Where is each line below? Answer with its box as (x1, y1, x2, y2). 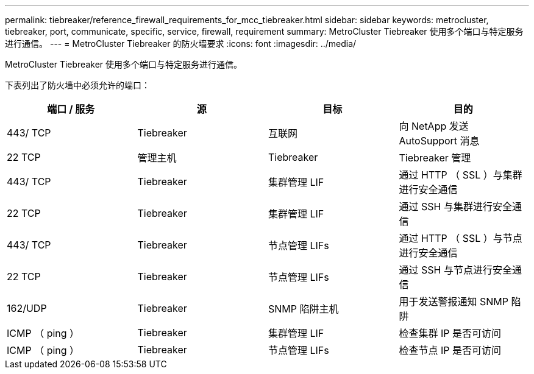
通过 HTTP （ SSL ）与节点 (399, 232, 522, 244)
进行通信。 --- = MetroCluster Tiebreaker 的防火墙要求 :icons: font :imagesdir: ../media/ (5, 38, 357, 49)
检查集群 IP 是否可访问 (399, 327, 502, 339)
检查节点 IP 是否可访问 (399, 344, 502, 356)
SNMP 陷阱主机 (268, 303, 339, 315)
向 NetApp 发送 (399, 120, 469, 132)
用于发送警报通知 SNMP (399, 295, 508, 308)
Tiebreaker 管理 (399, 152, 471, 164)
